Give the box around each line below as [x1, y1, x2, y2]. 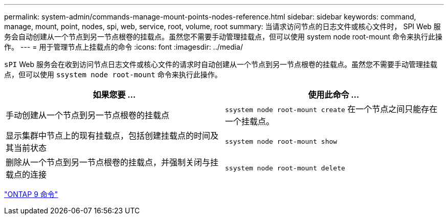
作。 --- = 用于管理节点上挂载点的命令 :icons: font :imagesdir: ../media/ [4, 42, 243, 51]
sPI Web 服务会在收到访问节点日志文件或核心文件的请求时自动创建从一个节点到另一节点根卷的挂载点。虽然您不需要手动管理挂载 [4, 60, 437, 69]
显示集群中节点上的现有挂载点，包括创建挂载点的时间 [6, 130, 211, 141]
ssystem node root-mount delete [225, 164, 345, 172]
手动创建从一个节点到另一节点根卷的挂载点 [6, 110, 170, 120]
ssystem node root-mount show [225, 137, 338, 145]
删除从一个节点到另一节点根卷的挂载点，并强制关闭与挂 [6, 157, 219, 167]
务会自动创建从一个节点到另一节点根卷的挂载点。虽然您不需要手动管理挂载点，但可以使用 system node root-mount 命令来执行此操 [4, 32, 443, 41]
